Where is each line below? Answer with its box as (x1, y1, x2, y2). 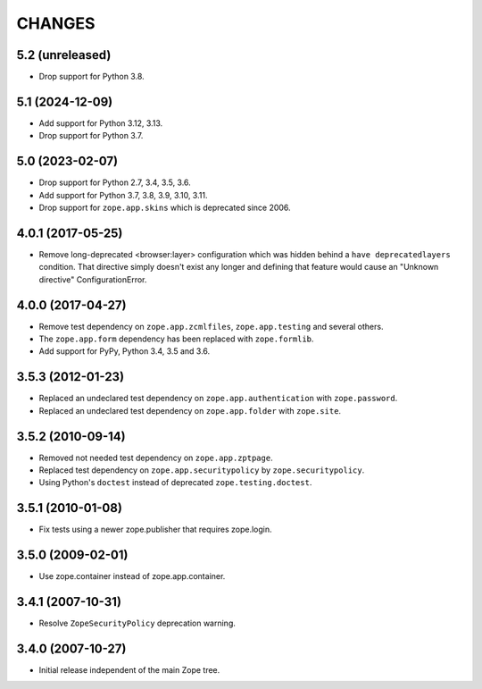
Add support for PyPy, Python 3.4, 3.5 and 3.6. (38, 346, 211, 357)
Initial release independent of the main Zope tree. (38, 665, 220, 676)
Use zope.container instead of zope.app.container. (38, 571, 226, 582)
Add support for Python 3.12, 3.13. (38, 117, 163, 129)
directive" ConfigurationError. (38, 273, 147, 285)
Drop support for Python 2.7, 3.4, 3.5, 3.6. (38, 177, 191, 188)
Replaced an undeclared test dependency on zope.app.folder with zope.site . (38, 405, 342, 416)
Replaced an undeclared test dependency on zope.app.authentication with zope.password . (38, 393, 398, 404)
